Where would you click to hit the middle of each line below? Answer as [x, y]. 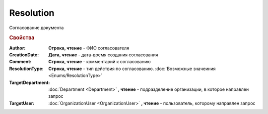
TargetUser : [22, 103]
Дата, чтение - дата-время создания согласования [103, 55]
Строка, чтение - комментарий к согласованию [100, 62]
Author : [17, 48]
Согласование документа [36, 28]
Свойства [22, 38]
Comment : [20, 62]
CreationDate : [24, 55]
